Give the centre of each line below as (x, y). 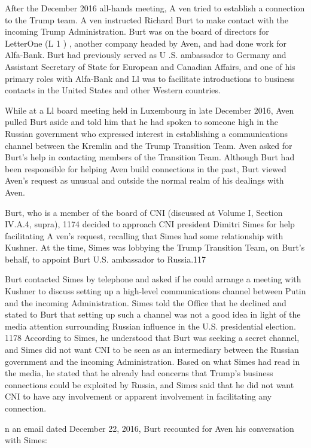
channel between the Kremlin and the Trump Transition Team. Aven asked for (149, 145)
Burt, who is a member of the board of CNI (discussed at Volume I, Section (144, 212)
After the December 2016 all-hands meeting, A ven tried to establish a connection (155, 8)
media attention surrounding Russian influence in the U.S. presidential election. (150, 326)
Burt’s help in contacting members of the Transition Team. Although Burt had (150, 157)
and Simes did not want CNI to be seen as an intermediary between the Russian (152, 350)
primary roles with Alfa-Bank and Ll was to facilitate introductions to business (150, 78)
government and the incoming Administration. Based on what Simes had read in (153, 361)
